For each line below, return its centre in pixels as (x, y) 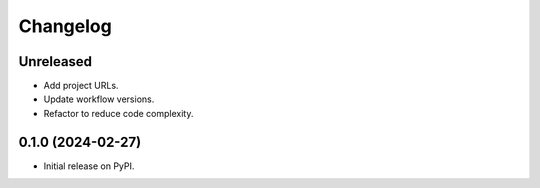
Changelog (65, 26)
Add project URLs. (81, 86)
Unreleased (55, 61)
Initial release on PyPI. (89, 166)
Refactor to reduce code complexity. (118, 113)
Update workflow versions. (99, 99)
